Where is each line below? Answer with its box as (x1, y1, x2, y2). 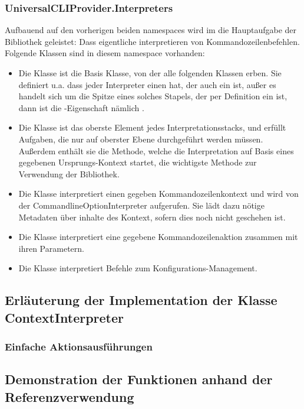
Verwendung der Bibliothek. (18, 167, 120, 180)
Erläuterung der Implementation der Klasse (5, 291, 277, 309)
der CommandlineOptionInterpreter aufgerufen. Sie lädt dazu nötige (18, 199, 265, 211)
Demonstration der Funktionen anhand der (5, 370, 273, 388)
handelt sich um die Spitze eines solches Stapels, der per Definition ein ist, (18, 90, 288, 102)
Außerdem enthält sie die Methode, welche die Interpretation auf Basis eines (18, 144, 294, 157)
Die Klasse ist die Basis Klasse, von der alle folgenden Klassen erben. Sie (18, 67, 282, 79)
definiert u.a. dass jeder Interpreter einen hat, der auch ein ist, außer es (18, 78, 276, 90)
